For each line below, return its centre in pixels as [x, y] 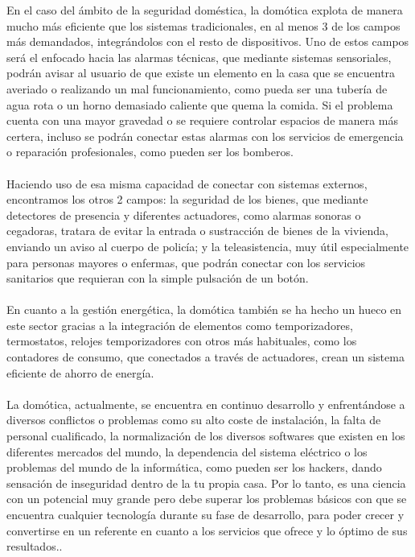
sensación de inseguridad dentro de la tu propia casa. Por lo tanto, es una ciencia [206, 483]
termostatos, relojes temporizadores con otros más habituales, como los [182, 341]
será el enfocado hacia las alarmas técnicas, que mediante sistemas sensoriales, [199, 57]
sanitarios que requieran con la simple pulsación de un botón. [158, 278]
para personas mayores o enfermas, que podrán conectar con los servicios [186, 262]
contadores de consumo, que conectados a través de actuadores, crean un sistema [205, 357]
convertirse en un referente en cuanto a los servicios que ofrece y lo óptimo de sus [207, 530]
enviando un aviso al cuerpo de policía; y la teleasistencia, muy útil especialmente [208, 246]
